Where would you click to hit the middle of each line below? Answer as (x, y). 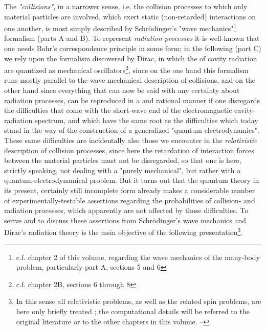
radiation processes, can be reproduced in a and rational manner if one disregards (132, 100)
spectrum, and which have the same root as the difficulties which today (146, 120)
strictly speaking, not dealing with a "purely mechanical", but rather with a (123, 170)
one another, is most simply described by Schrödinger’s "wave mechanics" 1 (120, 27)
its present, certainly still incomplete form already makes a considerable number (130, 190)
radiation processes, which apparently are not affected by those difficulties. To (126, 210)
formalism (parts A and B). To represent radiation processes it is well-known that (132, 38)
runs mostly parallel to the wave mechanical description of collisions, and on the (130, 80)
